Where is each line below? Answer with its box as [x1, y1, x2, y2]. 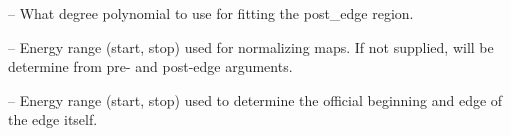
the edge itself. [8, 109, 98, 130]
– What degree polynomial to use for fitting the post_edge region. [8, 3, 414, 23]
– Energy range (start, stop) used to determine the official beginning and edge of [8, 89, 503, 110]
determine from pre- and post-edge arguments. [8, 56, 293, 77]
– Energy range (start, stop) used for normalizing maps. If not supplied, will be [8, 36, 494, 57]
